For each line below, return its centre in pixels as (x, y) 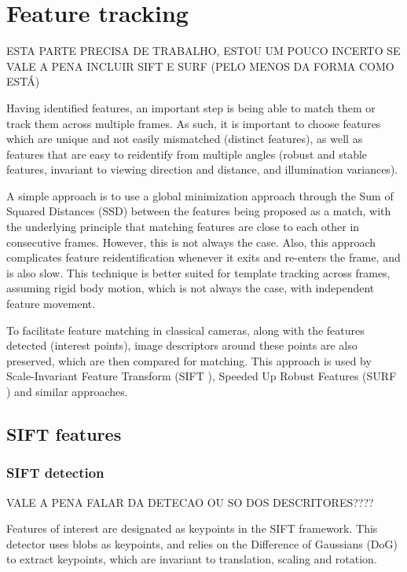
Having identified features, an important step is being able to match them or (191, 107)
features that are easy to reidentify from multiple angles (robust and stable (187, 154)
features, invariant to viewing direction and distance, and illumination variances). (202, 169)
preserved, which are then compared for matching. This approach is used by (189, 360)
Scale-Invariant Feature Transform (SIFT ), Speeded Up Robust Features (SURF (202, 376)
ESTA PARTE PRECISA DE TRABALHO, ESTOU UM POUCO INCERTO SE (203, 51)
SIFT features (64, 433)
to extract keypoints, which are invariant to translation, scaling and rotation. (192, 559)
